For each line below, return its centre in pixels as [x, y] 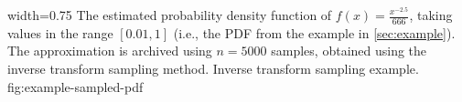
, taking [431, 15]
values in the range [60, 32]
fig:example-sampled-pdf [75, 86]
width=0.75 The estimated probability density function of [170, 15]
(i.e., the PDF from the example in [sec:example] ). [314, 32]
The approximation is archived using [110, 51]
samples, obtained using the [349, 51]
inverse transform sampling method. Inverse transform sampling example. [213, 69]
